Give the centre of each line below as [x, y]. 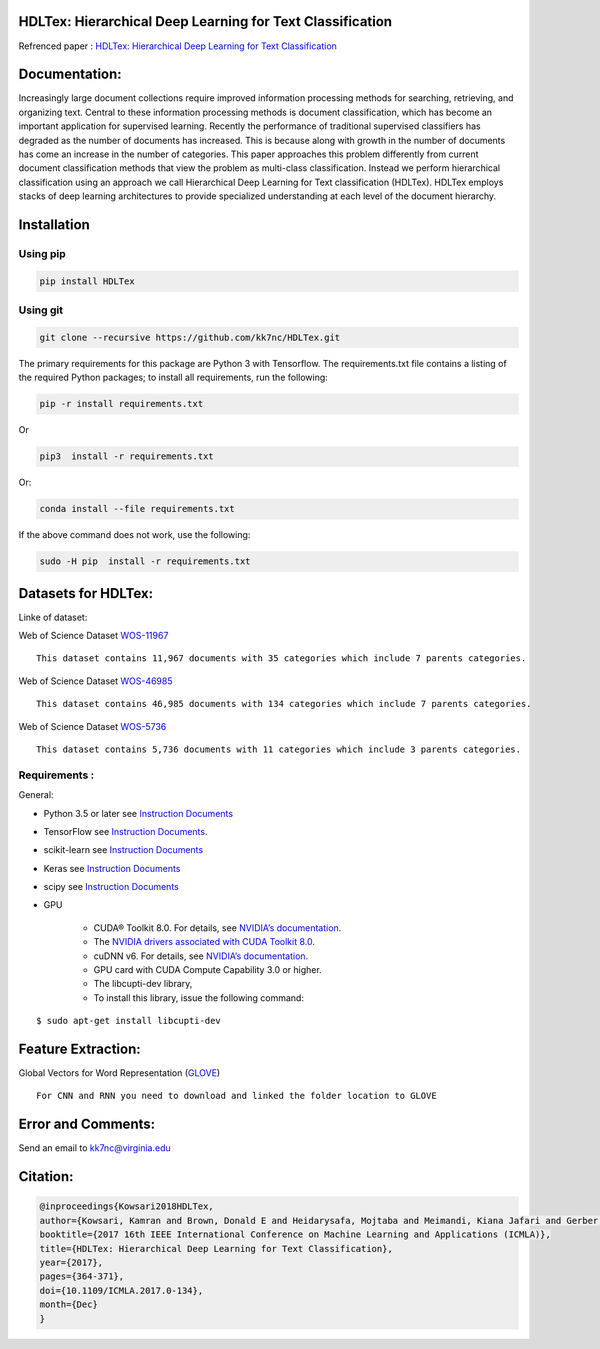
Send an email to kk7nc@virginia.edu [94, 1148]
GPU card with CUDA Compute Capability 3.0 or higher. [207, 970]
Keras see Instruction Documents [112, 868]
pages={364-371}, [82, 1276]
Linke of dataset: [53, 617]
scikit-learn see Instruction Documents [123, 850]
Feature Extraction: [79, 1049]
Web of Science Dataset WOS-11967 [93, 636]
